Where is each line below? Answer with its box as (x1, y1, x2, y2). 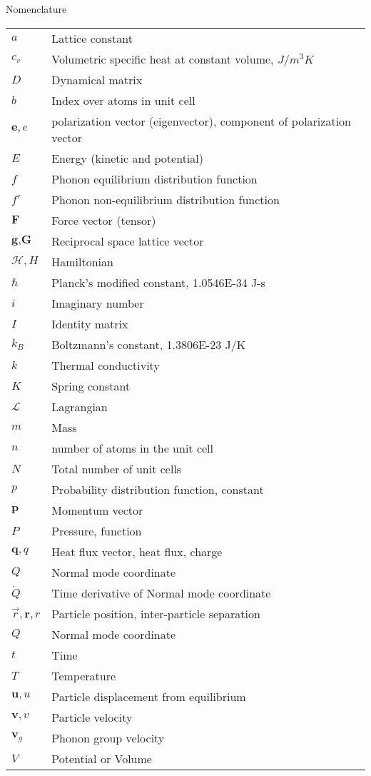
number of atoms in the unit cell (51, 439, 214, 456)
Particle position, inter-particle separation (51, 605, 260, 622)
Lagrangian (51, 398, 108, 415)
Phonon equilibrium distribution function (51, 170, 258, 187)
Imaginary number (51, 294, 144, 311)
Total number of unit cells (51, 460, 182, 477)
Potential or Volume (51, 750, 152, 767)
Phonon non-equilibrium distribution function (51, 191, 280, 208)
